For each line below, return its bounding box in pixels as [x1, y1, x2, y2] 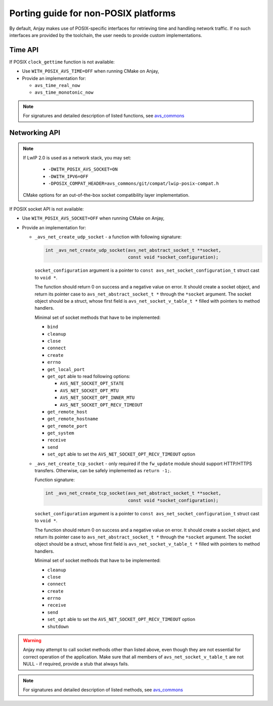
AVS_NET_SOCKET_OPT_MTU [60, 388, 119, 393]
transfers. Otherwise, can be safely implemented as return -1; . [34, 468, 171, 474]
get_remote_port [47, 423, 88, 429]
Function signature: [34, 477, 75, 483]
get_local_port [47, 366, 85, 372]
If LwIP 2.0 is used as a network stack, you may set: [23, 154, 131, 160]
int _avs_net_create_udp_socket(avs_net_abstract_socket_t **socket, [45, 247, 221, 253]
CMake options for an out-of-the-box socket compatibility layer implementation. [23, 192, 190, 198]
